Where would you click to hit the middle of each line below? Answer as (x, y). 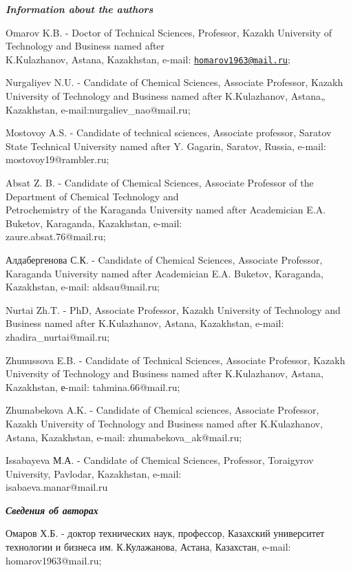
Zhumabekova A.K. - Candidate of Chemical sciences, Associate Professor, (162, 410)
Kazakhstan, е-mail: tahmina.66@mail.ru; (93, 386)
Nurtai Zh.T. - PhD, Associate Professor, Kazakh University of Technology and (173, 309)
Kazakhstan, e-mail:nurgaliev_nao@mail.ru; (98, 109)
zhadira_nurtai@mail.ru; (58, 336)
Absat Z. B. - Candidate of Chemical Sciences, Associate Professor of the (160, 182)
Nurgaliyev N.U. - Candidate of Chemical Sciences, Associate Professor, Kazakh (174, 82)
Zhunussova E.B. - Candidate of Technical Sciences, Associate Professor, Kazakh (175, 360)
